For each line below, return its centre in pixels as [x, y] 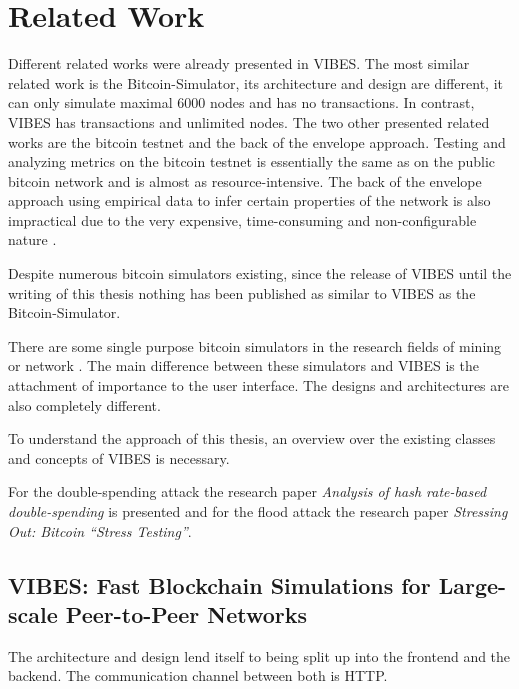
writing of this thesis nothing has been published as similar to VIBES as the [242, 292]
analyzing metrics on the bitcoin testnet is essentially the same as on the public [252, 161]
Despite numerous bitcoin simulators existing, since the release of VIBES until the [260, 273]
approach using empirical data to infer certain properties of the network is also [249, 200]
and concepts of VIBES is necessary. [119, 457]
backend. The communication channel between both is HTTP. [198, 675]
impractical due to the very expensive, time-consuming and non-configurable [242, 219]
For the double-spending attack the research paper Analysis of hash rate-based [247, 491]
